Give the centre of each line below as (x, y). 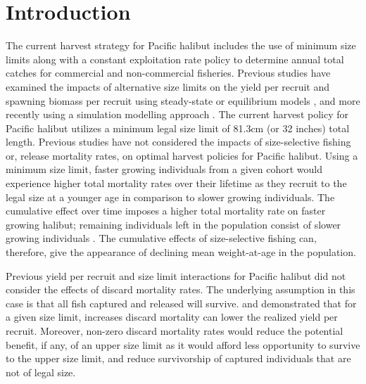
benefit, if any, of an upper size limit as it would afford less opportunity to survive (183, 344)
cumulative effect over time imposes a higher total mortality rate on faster (166, 211)
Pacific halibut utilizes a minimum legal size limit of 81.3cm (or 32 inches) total (178, 128)
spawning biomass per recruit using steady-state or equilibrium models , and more (183, 100)
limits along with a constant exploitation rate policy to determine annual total (175, 59)
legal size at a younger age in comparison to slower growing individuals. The (170, 197)
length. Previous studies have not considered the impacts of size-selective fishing (178, 142)
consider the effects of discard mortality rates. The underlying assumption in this (181, 289)
